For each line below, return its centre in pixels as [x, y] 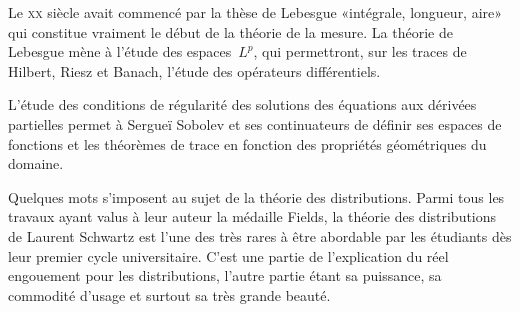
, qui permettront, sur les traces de [360, 51]
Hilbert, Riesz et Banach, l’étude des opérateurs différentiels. [194, 70]
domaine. [36, 163]
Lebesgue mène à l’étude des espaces [120, 51]
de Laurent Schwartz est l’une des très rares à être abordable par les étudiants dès [260, 235]
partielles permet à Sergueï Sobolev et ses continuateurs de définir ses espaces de [255, 123]
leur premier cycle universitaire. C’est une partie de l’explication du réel [228, 255]
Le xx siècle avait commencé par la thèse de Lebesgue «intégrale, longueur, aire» [255, 12]
